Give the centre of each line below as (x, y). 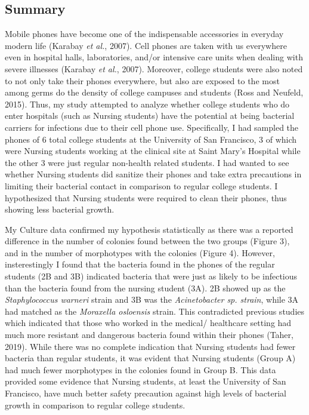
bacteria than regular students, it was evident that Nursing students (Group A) (150, 358)
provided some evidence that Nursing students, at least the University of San (146, 381)
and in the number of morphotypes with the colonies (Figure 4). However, (140, 252)
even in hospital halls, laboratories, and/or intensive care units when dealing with (154, 57)
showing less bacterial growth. (60, 209)
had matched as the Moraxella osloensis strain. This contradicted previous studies (155, 311)
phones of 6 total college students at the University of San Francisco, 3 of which (151, 139)
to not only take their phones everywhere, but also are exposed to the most (142, 80)
